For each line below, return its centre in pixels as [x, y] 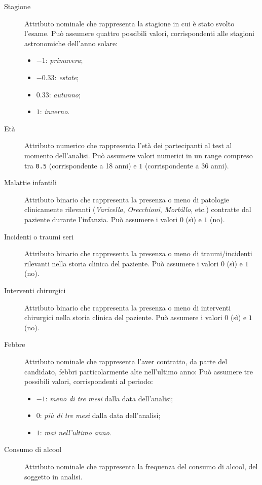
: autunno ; [65, 94]
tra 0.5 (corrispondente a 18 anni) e [81, 165]
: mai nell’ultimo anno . [76, 432]
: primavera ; [64, 60]
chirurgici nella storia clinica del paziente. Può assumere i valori [123, 317]
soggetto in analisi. [53, 476]
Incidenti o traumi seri [39, 236]
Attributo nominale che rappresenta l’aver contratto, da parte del [126, 361]
